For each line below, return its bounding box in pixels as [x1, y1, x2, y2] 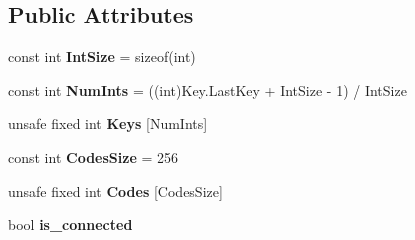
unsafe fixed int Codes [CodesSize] [8, 180, 223, 201]
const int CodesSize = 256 [8, 146, 179, 167]
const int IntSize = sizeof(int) [8, 46, 196, 67]
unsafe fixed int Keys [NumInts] [8, 113, 208, 134]
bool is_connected [8, 214, 133, 235]
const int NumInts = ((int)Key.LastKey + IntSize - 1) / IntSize [8, 79, 407, 100]
